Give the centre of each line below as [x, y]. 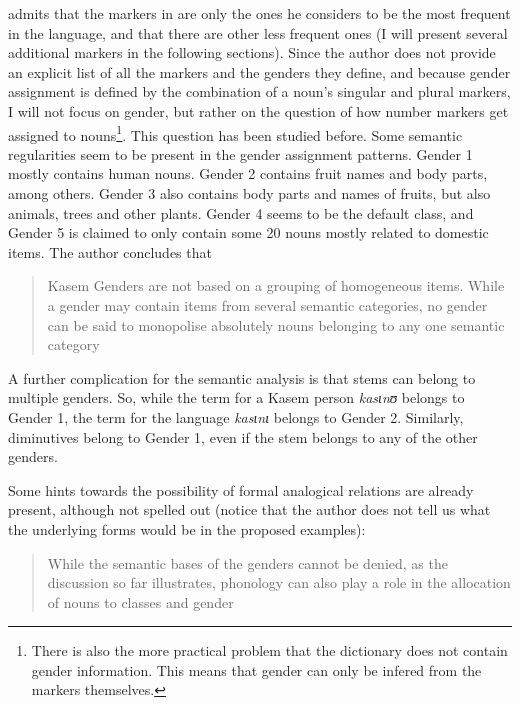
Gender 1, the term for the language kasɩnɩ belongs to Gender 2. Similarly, [236, 416]
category [73, 344]
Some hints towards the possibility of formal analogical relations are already [241, 489]
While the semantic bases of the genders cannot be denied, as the [247, 562]
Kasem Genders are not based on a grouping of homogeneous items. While [276, 285]
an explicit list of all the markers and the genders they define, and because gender [259, 71]
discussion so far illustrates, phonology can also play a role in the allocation [279, 582]
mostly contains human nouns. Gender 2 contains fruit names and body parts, [248, 173]
